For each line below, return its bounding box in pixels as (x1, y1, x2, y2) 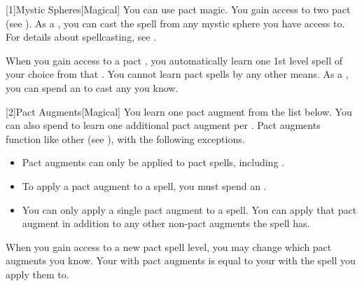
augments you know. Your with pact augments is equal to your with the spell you (6, 253, 356, 268)
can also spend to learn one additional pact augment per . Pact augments (6, 118, 321, 132)
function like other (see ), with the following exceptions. (6, 131, 245, 146)
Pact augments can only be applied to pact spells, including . (22, 155, 284, 170)
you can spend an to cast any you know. (6, 80, 179, 95)
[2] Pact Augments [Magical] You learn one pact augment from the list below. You (6, 104, 352, 118)
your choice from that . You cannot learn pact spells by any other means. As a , (6, 67, 349, 81)
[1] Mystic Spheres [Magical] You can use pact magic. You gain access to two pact (6, 2, 351, 16)
